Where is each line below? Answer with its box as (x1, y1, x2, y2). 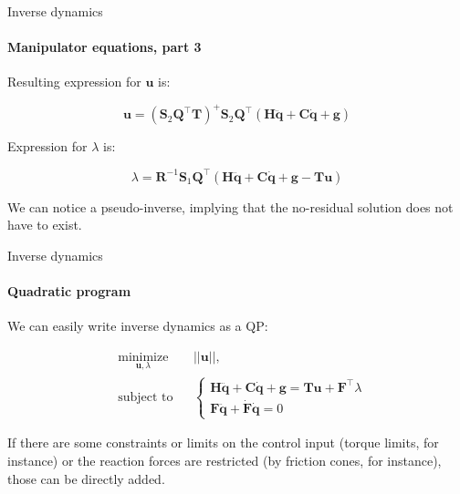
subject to (118, 390, 173, 404)
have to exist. (7, 215, 82, 234)
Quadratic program (7, 281, 131, 300)
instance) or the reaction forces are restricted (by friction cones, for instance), (7, 450, 442, 469)
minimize (118, 350, 169, 364)
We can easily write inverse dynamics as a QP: (7, 316, 268, 335)
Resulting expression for (7, 72, 141, 91)
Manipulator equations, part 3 (7, 37, 202, 57)
